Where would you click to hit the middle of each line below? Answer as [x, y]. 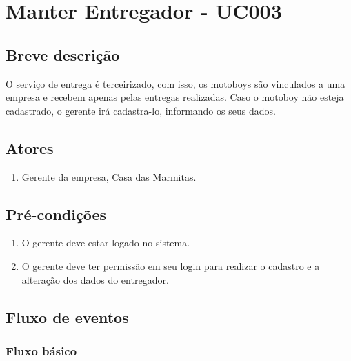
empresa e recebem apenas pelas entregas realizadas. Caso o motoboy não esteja [175, 97]
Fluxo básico [41, 350]
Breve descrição [63, 54]
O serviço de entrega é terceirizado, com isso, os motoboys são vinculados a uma [175, 83]
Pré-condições [56, 214]
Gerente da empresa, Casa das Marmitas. [109, 176]
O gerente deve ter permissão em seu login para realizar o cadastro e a [171, 265]
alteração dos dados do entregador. [95, 279]
